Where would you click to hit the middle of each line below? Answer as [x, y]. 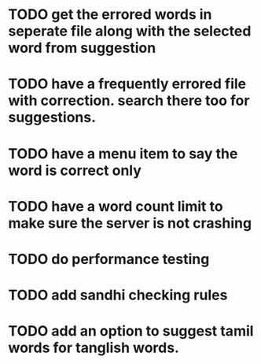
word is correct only [75, 170]
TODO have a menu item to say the [123, 153]
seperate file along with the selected [130, 31]
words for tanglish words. [94, 348]
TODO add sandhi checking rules [118, 295]
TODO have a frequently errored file [127, 84]
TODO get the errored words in [110, 15]
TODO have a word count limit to [116, 206]
